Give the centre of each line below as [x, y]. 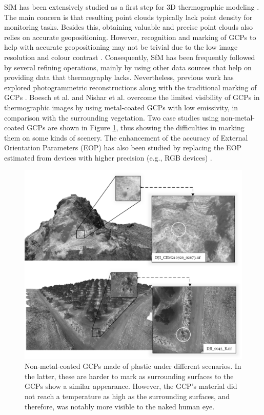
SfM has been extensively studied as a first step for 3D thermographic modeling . [132, 7]
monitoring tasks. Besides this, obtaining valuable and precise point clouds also [129, 27]
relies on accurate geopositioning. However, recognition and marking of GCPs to [130, 37]
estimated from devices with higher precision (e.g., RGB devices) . [108, 157]
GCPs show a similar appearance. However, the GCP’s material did [131, 386]
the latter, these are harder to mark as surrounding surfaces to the [129, 376]
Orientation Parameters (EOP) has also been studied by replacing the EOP [123, 147]
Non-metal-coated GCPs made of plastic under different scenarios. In [133, 366]
